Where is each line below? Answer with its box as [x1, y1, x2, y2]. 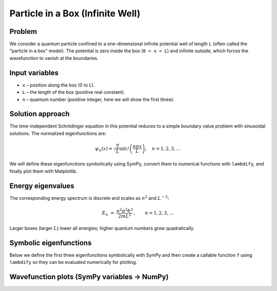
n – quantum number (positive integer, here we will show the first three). [22, 96, 174, 102]
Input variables [9, 68, 59, 77]
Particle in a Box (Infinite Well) [9, 8, 141, 19]
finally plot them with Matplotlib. [9, 168, 77, 174]
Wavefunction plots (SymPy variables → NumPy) [9, 273, 169, 281]
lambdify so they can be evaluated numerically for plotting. [9, 259, 137, 265]
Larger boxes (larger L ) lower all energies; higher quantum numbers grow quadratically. [9, 225, 195, 231]
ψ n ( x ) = [95, 145, 113, 153]
